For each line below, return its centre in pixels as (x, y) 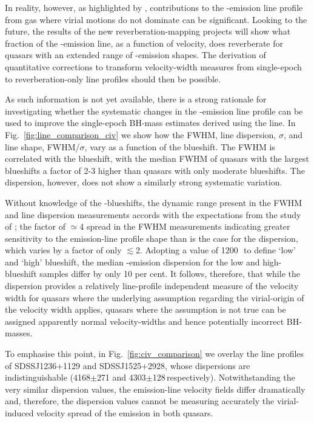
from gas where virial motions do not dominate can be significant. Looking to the (156, 19)
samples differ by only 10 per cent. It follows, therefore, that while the (170, 274)
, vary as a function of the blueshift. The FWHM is (180, 146)
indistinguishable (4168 (48, 377)
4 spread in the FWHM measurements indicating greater (185, 226)
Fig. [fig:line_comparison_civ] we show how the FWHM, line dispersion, (141, 134)
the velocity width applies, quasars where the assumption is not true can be (145, 309)
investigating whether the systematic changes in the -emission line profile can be (154, 111)
